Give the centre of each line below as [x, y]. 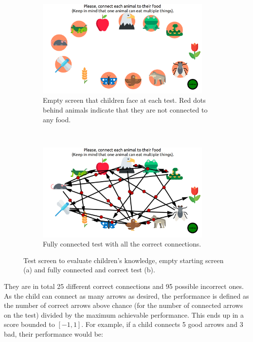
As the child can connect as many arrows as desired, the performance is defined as [126, 295]
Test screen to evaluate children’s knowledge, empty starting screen [124, 260]
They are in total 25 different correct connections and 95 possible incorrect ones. [124, 286]
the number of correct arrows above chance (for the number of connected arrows [124, 305]
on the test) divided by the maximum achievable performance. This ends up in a [124, 314]
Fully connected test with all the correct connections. [122, 244]
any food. [57, 119]
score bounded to [29, 324]
